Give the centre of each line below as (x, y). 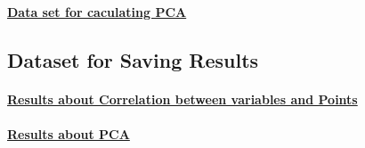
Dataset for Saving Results (133, 59)
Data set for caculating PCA (97, 11)
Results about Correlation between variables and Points (182, 99)
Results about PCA (69, 133)
